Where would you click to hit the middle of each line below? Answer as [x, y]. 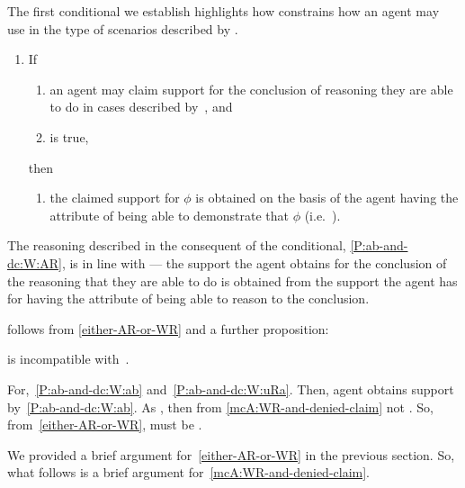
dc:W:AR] [35, 262]
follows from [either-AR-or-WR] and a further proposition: [168, 328]
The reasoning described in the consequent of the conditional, [177, 245]
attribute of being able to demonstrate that [169, 215]
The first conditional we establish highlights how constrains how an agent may [224, 11]
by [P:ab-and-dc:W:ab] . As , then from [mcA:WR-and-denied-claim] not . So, [220, 407]
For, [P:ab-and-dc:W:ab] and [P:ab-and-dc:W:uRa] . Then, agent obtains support [231, 389]
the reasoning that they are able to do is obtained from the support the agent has [232, 280]
